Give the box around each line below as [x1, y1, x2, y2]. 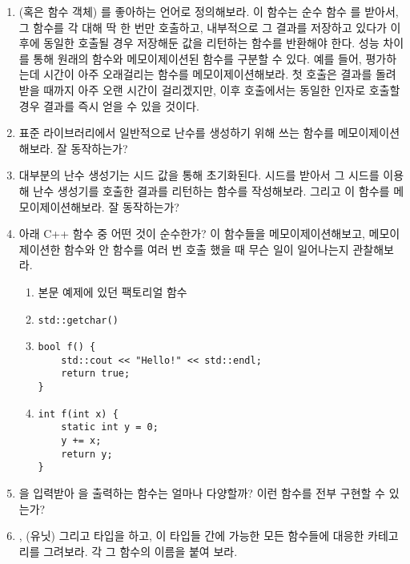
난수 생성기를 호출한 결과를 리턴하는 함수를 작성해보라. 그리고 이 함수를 [33, 182, 390, 199]
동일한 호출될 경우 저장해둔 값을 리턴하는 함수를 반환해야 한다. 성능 [43, 34, 380, 51]
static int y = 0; [61, 421, 159, 433]
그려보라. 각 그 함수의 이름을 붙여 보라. [43, 542, 238, 559]
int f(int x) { [38, 408, 119, 420]
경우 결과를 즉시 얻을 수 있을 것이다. [18, 97, 199, 114]
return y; [61, 448, 113, 460]
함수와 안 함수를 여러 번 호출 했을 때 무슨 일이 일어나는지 [63, 240, 349, 257]
